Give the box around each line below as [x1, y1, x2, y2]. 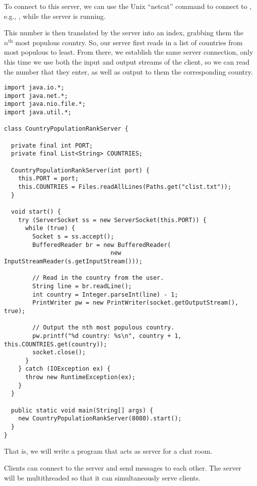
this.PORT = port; [18, 175, 79, 182]
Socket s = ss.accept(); [32, 233, 114, 240]
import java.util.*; [4, 109, 72, 116]
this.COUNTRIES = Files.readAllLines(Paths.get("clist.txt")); [18, 183, 232, 191]
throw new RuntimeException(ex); [25, 374, 135, 381]
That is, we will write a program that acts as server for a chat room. [4, 446, 212, 456]
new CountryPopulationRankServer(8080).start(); [18, 415, 182, 422]
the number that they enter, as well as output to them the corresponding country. [4, 66, 253, 77]
